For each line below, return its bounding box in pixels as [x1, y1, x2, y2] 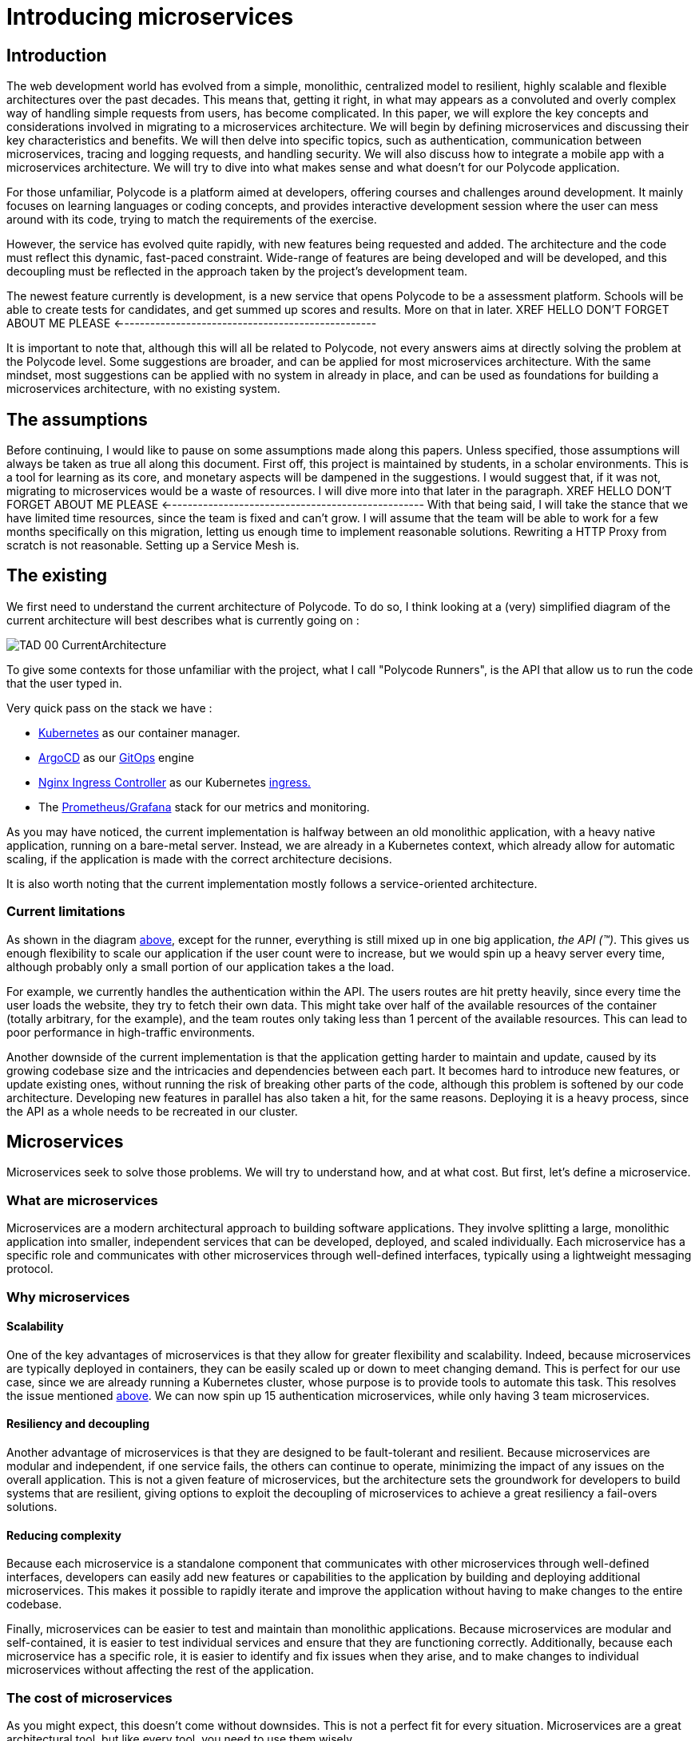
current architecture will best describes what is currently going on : [6, 613, 359, 627]
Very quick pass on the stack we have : [6, 700, 212, 715]
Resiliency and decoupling [6, 1417, 150, 1431]
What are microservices [6, 1192, 158, 1208]
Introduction [6, 45, 107, 65]
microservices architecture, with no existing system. [6, 382, 280, 396]
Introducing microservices [6, 3, 294, 30]
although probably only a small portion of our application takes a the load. [6, 959, 395, 974]
